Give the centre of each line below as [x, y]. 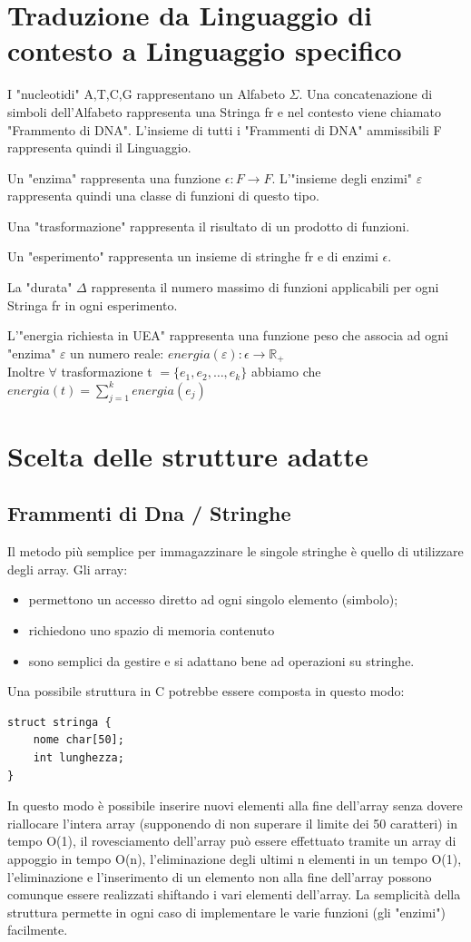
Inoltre [26, 372]
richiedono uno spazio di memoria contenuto [152, 630]
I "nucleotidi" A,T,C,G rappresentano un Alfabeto [146, 94]
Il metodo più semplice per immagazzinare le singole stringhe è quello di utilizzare [235, 551]
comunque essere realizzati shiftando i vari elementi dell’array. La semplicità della [234, 894]
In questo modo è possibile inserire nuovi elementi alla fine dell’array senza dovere [235, 805]
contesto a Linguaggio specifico [205, 50]
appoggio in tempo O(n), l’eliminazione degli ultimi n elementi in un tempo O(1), [235, 858]
